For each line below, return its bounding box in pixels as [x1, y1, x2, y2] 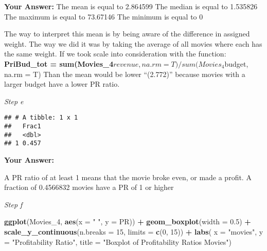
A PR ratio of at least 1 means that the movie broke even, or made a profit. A [4, 171, 252, 182]
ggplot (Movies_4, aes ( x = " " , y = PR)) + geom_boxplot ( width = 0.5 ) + [4, 216, 251, 227]
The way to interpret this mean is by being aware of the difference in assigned [4, 28, 250, 39]
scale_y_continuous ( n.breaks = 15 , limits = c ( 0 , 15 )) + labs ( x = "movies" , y [4, 226, 263, 237]
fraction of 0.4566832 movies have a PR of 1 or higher [4, 182, 174, 192]
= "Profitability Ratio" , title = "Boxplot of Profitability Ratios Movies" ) [4, 236, 232, 247]
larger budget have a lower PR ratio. [4, 79, 120, 89]
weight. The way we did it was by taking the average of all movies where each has [4, 38, 262, 49]
